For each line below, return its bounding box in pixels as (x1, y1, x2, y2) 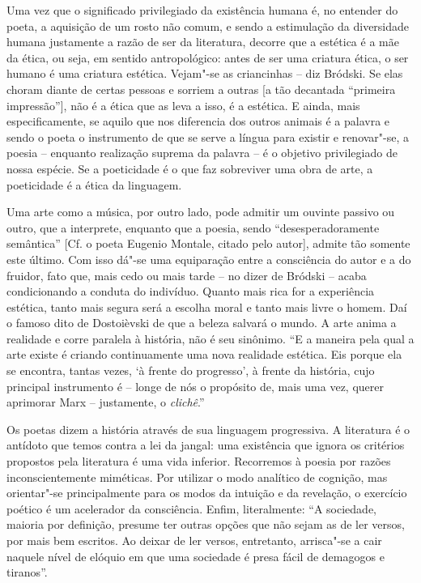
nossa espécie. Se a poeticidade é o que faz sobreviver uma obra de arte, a (6, 160, 373, 177)
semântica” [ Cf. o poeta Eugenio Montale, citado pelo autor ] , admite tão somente (6, 235, 410, 252)
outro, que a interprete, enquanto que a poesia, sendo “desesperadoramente (6, 219, 380, 236)
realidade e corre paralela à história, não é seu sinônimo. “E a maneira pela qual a (6, 330, 415, 347)
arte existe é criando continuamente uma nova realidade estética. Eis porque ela (6, 346, 402, 363)
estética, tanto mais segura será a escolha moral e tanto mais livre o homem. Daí (6, 298, 407, 315)
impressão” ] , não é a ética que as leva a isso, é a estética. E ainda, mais (6, 96, 360, 113)
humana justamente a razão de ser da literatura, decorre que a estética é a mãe (6, 33, 399, 50)
